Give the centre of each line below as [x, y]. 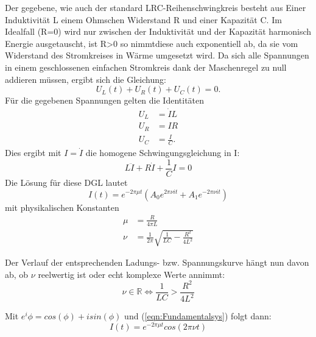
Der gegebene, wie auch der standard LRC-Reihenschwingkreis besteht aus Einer [156, 7]
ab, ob [17, 274]
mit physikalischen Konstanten [62, 207]
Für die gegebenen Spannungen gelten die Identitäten [105, 100]
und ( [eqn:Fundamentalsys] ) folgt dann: [198, 316]
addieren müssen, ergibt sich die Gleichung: [86, 79]
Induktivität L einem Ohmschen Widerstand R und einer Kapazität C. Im [143, 19]
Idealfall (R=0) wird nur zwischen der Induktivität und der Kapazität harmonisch [158, 31]
